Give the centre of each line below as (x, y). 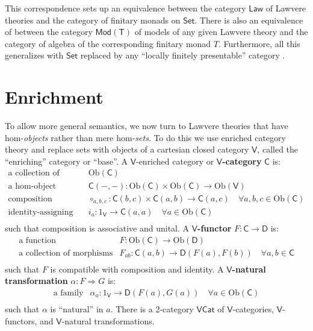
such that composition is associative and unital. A (97, 228)
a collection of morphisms (66, 253)
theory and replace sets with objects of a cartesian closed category (127, 149)
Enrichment (54, 97)
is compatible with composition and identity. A (137, 269)
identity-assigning (41, 213)
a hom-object (32, 186)
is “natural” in (77, 309)
